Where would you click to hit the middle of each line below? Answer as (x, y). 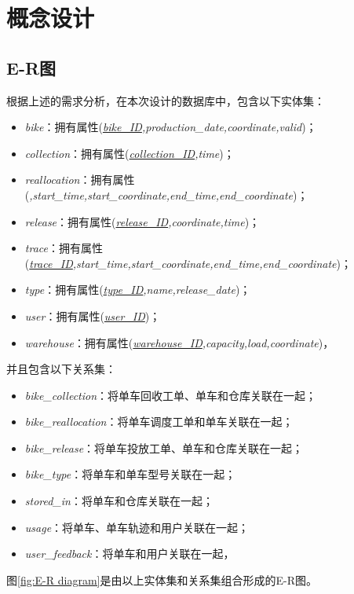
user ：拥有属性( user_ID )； (93, 315)
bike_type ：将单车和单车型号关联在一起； (130, 474)
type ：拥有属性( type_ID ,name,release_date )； (138, 290)
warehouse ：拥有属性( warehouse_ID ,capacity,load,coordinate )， (179, 342)
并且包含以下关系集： (61, 369)
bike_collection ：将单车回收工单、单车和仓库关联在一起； (171, 395)
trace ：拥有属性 (64, 248)
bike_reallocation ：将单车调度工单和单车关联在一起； (159, 422)
